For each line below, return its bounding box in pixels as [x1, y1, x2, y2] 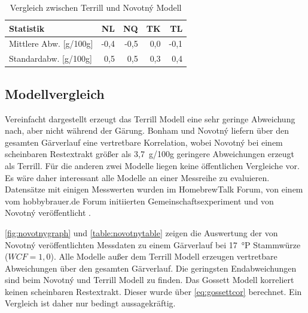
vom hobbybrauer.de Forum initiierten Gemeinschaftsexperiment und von [5, 194, 274, 207]
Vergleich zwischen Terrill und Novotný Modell [10, 1, 182, 13]
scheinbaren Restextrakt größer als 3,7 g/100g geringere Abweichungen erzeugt [5, 148, 295, 160]
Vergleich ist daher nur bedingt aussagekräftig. [5, 297, 176, 309]
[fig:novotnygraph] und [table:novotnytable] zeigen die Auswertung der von [5, 226, 278, 239]
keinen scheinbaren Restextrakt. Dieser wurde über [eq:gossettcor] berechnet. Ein [5, 285, 302, 297]
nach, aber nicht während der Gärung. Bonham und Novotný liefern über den [5, 124, 289, 137]
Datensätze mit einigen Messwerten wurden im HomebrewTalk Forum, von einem [5, 183, 303, 195]
